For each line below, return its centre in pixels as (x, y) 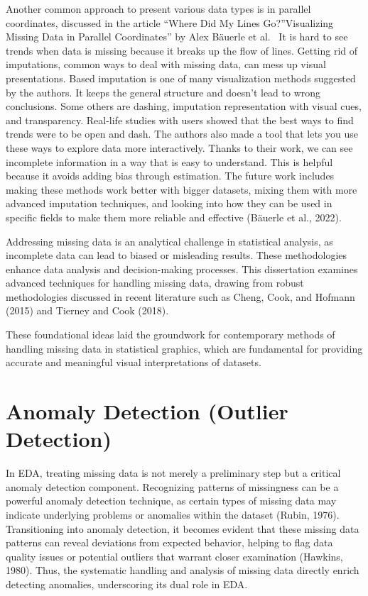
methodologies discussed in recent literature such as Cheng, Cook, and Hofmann (180, 296)
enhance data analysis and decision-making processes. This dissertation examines (182, 269)
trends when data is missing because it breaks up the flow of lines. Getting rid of (182, 50)
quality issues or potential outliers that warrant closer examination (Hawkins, (174, 556)
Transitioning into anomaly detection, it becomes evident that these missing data (183, 528)
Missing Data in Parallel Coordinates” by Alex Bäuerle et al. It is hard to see (177, 37)
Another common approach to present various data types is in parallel (158, 9)
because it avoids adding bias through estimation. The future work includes (170, 176)
